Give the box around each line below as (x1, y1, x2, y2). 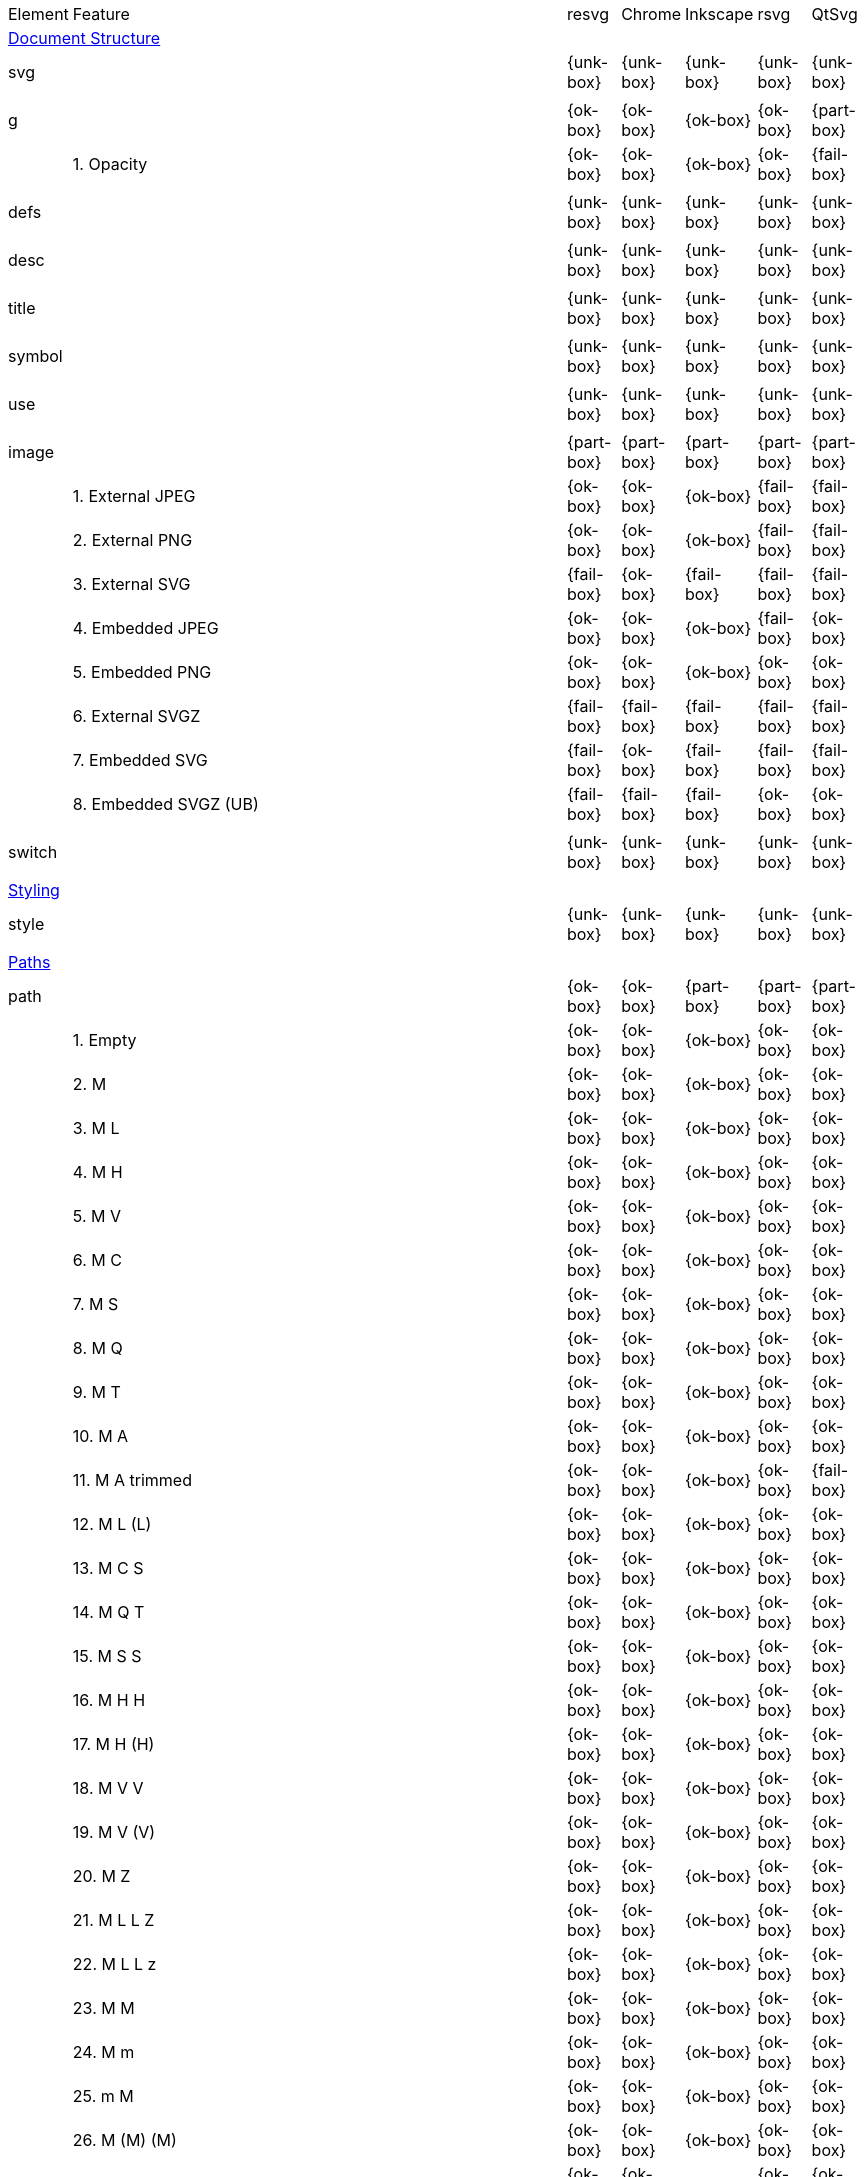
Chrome (621, 4, 681, 24)
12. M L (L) (72, 1514, 152, 1534)
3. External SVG (72, 574, 191, 594)
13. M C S (72, 1558, 144, 1578)
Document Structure (8, 28, 161, 48)
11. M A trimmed (72, 1470, 192, 1490)
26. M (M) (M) (72, 2130, 177, 2150)
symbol (8, 346, 63, 366)
